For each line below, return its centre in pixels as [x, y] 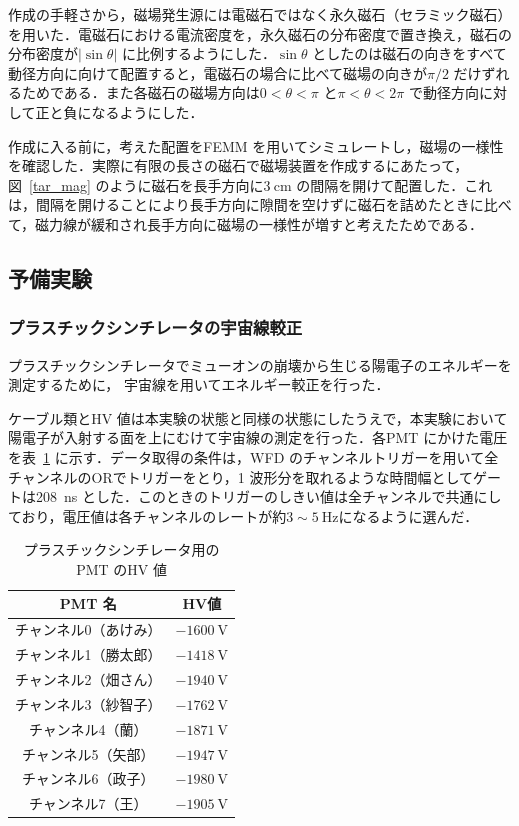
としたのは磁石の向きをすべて [409, 53]
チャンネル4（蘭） [88, 728]
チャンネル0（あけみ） [88, 629]
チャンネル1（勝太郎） [88, 654]
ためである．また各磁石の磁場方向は [140, 92]
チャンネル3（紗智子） [88, 703]
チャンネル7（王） [88, 803]
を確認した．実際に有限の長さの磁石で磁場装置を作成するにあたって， [238, 165]
